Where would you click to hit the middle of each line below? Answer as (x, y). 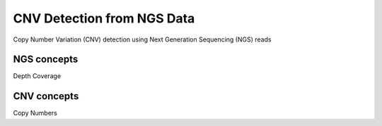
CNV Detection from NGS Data (104, 18)
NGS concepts (46, 59)
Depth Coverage (37, 76)
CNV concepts (46, 96)
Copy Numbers (35, 113)
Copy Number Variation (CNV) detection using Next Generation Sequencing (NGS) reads (142, 39)
